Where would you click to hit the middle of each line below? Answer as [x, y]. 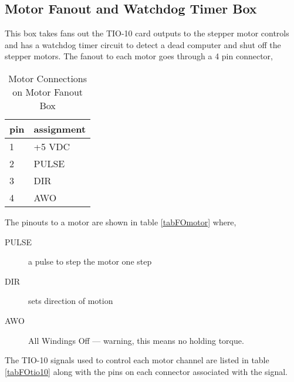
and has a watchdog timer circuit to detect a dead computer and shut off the [143, 44]
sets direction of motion [71, 301]
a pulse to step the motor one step [90, 261]
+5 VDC [52, 146]
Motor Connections [48, 78]
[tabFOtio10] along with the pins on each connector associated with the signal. [146, 371]
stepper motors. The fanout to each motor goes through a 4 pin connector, [139, 56]
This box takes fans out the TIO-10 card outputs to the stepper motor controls [147, 33]
